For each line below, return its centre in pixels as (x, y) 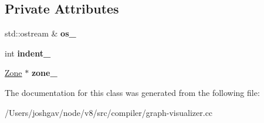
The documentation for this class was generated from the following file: (132, 92)
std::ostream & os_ (40, 33)
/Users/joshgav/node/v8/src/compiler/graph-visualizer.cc (109, 112)
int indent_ (28, 53)
